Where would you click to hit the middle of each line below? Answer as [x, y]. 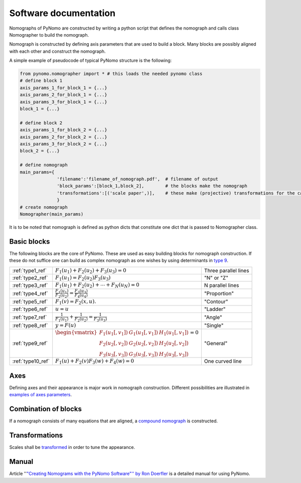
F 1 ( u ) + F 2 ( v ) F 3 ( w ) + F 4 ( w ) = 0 [95, 362]
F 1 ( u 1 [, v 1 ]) [113, 333]
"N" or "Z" [216, 278]
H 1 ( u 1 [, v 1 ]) [174, 333]
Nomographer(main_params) [52, 214]
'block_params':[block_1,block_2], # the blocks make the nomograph [152, 186]
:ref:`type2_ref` [30, 278]
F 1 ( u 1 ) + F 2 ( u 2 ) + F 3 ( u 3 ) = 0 [91, 271]
